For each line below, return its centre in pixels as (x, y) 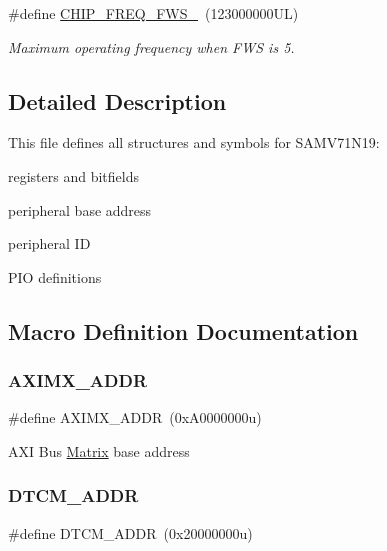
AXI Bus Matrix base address (99, 450)
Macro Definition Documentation (183, 330)
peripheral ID (49, 243)
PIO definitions (55, 276)
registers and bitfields (73, 175)
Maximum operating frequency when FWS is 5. (151, 46)
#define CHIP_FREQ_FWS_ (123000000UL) (153, 13)
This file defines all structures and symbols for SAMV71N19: (194, 142)
